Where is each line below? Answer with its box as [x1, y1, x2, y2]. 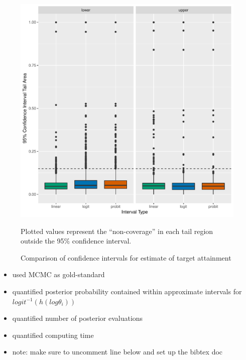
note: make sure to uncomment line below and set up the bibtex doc [12, 346, 223, 357]
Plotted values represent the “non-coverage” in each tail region [21, 225, 213, 236]
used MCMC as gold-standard [12, 269, 105, 280]
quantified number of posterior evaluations [12, 313, 143, 323]
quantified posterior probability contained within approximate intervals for [12, 286, 242, 296]
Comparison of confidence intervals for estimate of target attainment [21, 252, 231, 263]
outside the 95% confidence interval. [21, 235, 132, 246]
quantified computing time [12, 329, 94, 340]
